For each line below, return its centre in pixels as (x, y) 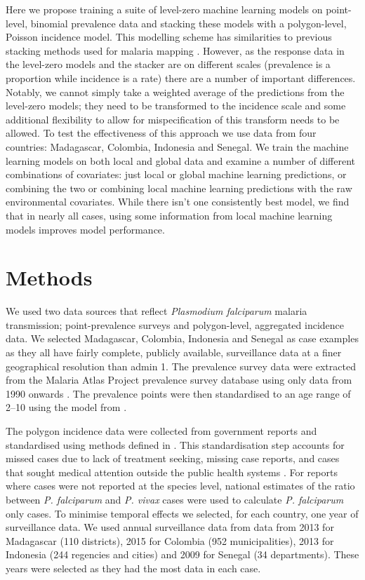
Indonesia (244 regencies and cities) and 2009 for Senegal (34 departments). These (182, 554)
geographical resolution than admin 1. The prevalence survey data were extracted (181, 366)
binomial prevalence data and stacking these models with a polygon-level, (188, 23)
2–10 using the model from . (66, 407)
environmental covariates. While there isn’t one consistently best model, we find (178, 202)
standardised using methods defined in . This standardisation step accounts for (175, 444)
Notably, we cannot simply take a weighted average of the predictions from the (175, 92)
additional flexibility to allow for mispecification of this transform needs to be (173, 119)
